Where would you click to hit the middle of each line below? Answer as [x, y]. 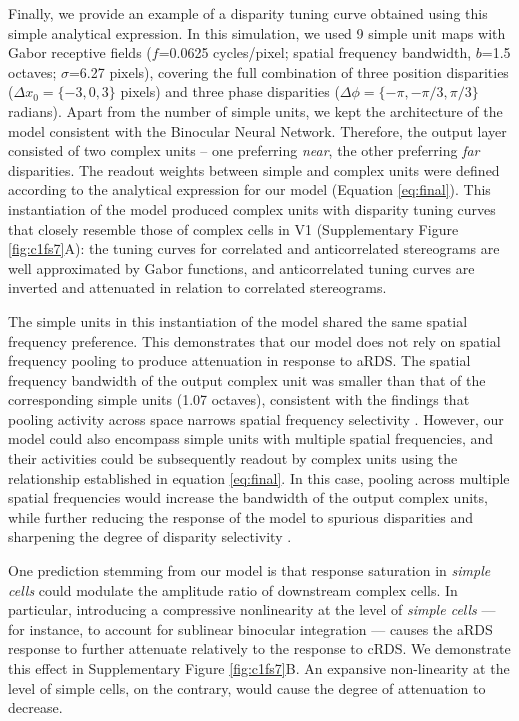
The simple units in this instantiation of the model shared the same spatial [238, 320]
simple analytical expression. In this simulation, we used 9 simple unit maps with [257, 32]
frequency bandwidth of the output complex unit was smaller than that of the [247, 379]
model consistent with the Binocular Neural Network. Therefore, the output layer [257, 130]
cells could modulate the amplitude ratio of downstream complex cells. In [233, 589]
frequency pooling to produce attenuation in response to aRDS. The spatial [239, 360]
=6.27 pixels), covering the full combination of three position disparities [288, 71]
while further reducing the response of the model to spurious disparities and [241, 516]
